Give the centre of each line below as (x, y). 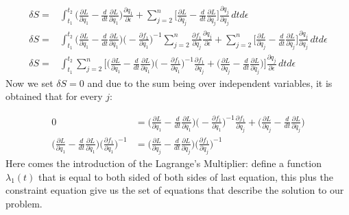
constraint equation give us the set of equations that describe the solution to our (175, 190)
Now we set (29, 83)
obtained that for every (54, 96)
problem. (24, 203)
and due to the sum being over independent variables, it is (210, 83)
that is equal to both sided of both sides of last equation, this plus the (186, 176)
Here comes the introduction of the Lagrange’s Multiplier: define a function (164, 163)
